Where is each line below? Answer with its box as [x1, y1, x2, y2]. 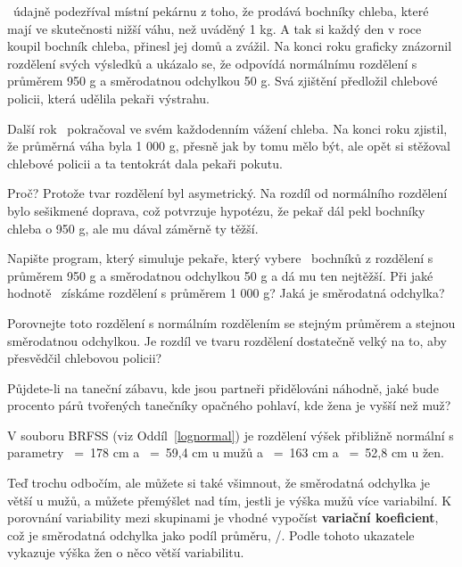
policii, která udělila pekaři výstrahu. [7, 88, 210, 107]
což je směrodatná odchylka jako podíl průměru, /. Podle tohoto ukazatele [7, 525, 415, 544]
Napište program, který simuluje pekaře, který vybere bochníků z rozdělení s [7, 249, 433, 267]
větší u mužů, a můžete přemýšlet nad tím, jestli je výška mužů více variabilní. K [7, 490, 452, 509]
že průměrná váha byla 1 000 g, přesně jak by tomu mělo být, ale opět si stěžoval [7, 136, 450, 155]
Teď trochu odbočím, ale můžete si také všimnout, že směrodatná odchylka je [7, 473, 430, 492]
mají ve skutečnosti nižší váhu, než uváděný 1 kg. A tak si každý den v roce [7, 19, 422, 37]
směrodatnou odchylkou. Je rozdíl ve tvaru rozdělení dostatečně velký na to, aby [7, 331, 447, 349]
